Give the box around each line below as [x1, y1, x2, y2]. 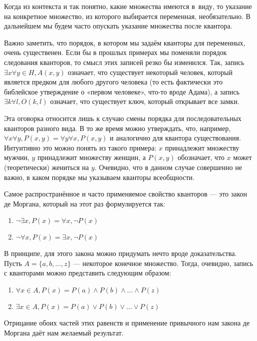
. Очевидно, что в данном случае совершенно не [94, 161, 242, 172]
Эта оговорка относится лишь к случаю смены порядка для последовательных [4, 112, 242, 123]
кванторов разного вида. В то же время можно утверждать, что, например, [4, 122, 231, 133]
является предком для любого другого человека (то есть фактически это [4, 76, 223, 87]
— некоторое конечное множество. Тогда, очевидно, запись [73, 257, 254, 268]
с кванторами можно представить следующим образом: [4, 267, 171, 278]
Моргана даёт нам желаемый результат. [4, 327, 124, 337]
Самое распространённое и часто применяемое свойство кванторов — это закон [4, 188, 247, 199]
